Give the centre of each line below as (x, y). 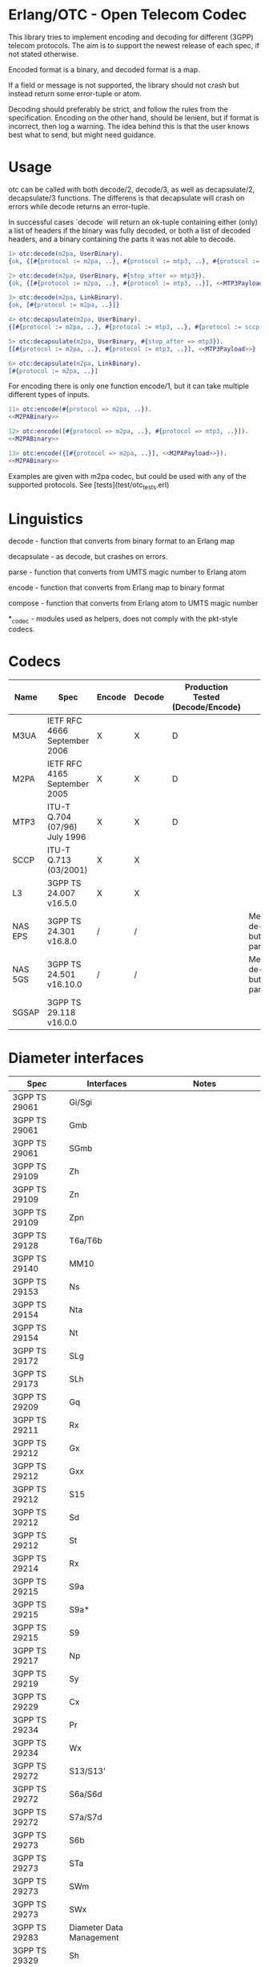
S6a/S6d (86, 1795)
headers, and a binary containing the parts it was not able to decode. (122, 239)
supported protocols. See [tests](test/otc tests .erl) (89, 485)
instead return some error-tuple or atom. (75, 93)
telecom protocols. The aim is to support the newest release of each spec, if (134, 45)
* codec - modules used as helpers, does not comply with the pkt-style (123, 620)
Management (94, 1937)
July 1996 (66, 837)
